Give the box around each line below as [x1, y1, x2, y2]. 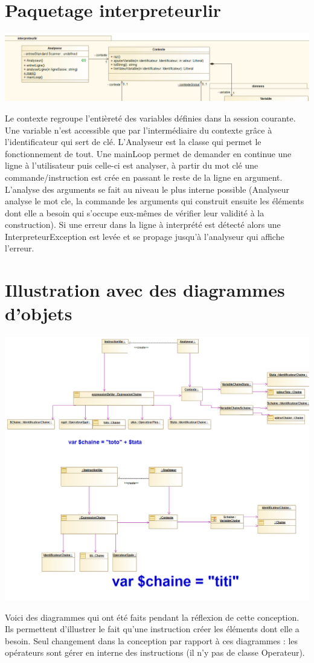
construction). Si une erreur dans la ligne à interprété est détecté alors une [5, 218, 281, 231]
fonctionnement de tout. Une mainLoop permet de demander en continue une [5, 147, 292, 160]
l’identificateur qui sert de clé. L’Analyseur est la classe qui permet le [5, 135, 261, 148]
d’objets [5, 301, 72, 326]
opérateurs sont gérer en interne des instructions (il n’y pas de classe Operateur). [5, 646, 305, 659]
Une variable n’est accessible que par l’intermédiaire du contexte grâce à [5, 123, 272, 136]
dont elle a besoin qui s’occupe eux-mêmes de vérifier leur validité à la [5, 206, 264, 219]
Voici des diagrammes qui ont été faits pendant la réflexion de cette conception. [5, 610, 300, 623]
